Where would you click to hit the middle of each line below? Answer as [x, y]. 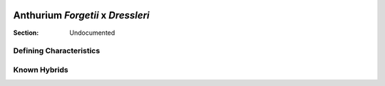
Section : [26, 33]
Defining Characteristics [57, 51]
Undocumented [92, 33]
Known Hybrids [41, 70]
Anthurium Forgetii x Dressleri [81, 15]
